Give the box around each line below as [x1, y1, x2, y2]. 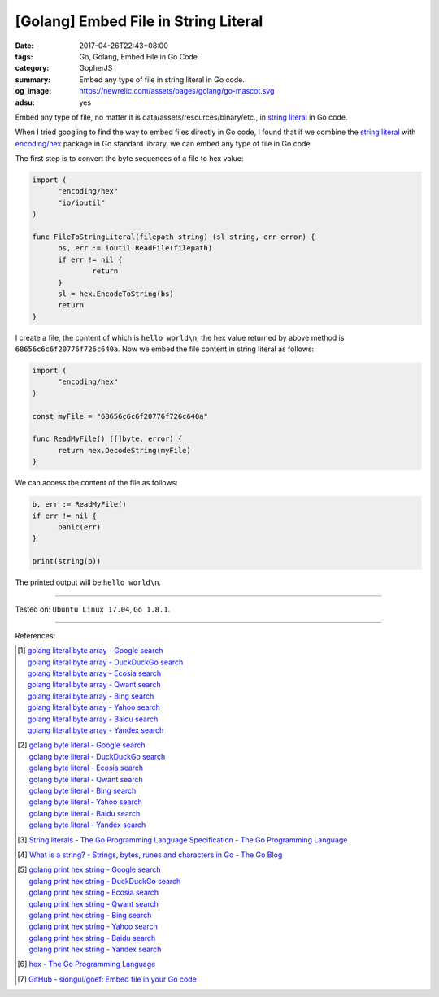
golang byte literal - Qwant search [28, 774, 144, 784]
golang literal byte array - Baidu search [27, 714, 159, 724]
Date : [15, 41, 34, 50]
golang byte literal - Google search [28, 740, 146, 750]
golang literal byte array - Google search [27, 646, 163, 655]
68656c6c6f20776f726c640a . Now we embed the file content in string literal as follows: [15, 344, 315, 354]
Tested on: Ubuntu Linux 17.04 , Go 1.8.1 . [15, 604, 171, 614]
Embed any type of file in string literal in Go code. [79, 74, 246, 85]
